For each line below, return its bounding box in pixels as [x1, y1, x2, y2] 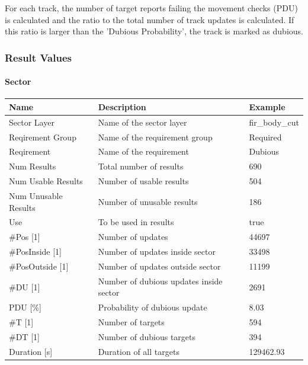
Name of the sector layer [98, 116, 187, 128]
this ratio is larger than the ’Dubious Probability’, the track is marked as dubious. [5, 25, 303, 37]
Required [249, 130, 282, 143]
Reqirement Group [9, 130, 76, 143]
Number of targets [98, 316, 165, 328]
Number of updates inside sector [98, 245, 216, 258]
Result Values [5, 50, 72, 65]
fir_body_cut [249, 116, 299, 128]
